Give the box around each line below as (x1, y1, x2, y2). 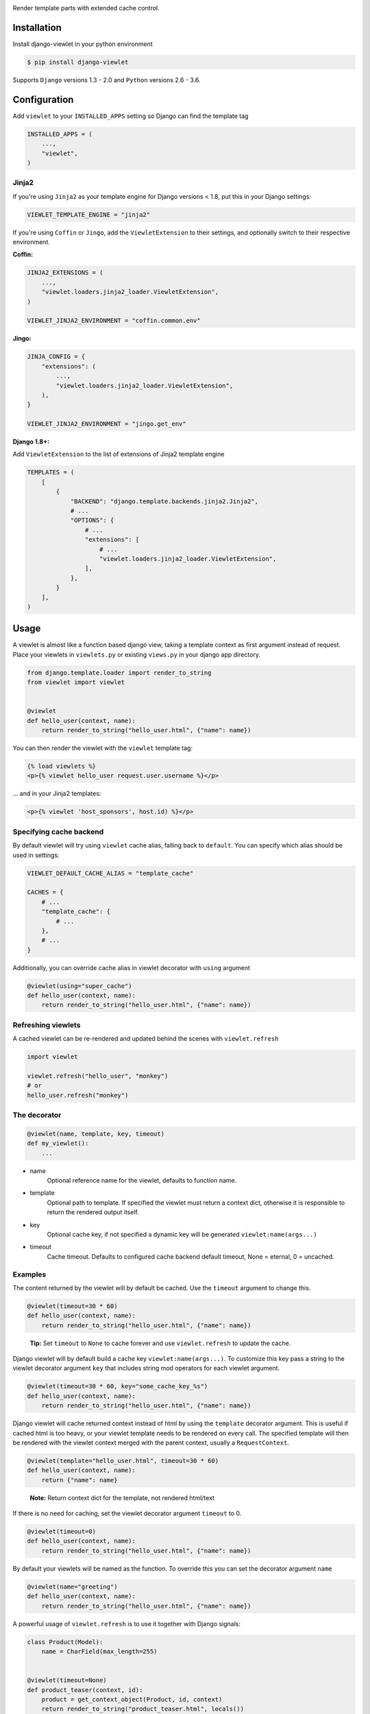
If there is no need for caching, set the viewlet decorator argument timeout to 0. (12, 1509, 242, 1518)
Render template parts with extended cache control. (12, 4, 160, 12)
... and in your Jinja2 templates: (12, 789, 101, 798)
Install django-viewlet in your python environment (12, 40, 153, 48)
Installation (12, 21, 62, 34)
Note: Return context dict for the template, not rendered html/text (29, 1493, 215, 1501)
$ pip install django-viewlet (27, 58, 129, 66)
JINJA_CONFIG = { (27, 353, 86, 361)
